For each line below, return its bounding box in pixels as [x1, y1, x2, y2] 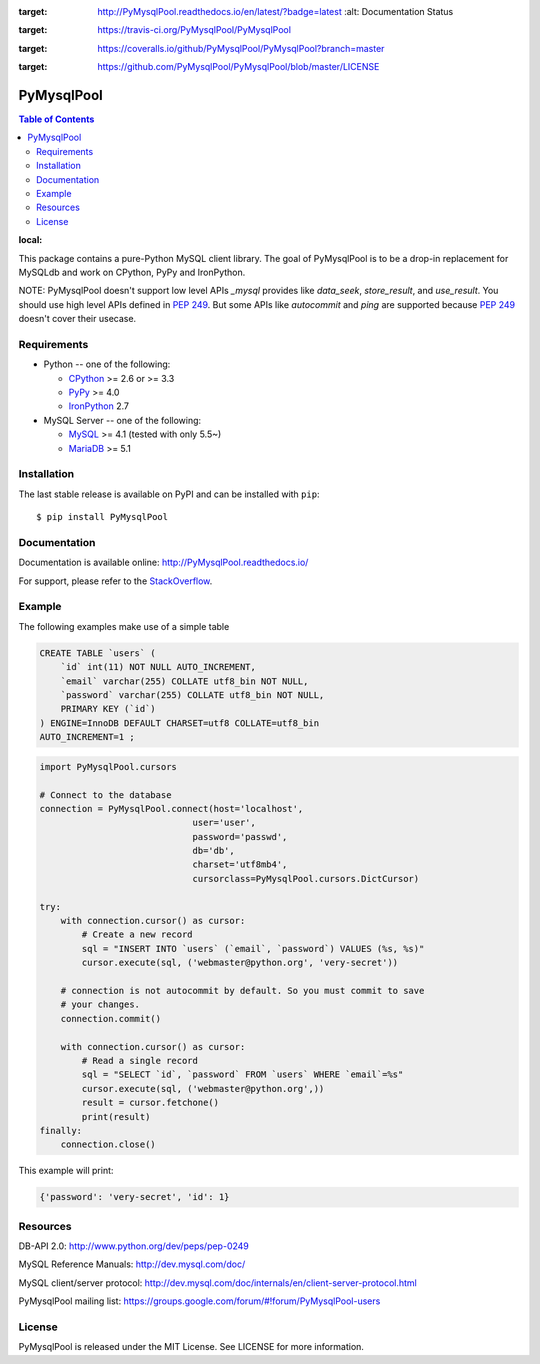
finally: [39, 1125, 83, 1136]
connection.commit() [60, 1013, 162, 1024]
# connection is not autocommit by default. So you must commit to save [60, 985, 425, 996]
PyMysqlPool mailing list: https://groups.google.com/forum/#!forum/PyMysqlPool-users [18, 1295, 381, 1307]
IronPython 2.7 [68, 400, 130, 412]
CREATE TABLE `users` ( [39, 647, 157, 659]
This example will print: [18, 1165, 114, 1177]
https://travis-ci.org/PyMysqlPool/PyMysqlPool [97, 24, 292, 36]
